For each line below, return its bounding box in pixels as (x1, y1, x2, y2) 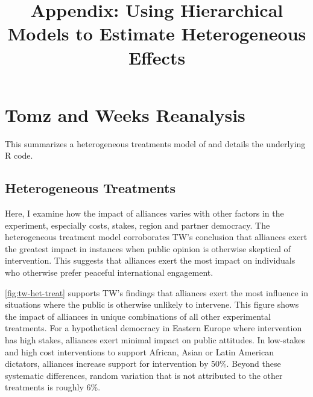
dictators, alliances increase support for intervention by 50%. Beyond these (5, 357, 281, 370)
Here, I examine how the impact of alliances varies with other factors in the (5, 207, 284, 220)
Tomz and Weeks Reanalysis (5, 102, 245, 127)
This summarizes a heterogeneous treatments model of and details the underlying (5, 137, 306, 150)
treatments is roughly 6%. (5, 381, 101, 393)
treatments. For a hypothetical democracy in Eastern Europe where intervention (5, 322, 302, 334)
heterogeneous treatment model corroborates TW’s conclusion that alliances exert (5, 230, 308, 243)
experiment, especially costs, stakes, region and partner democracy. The (5, 218, 270, 231)
